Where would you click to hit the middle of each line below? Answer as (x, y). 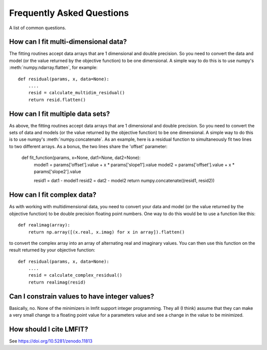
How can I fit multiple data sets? (60, 114)
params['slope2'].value (57, 172)
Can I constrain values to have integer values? (82, 296)
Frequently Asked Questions (69, 13)
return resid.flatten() (57, 100)
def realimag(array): (44, 225)
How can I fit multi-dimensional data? (68, 42)
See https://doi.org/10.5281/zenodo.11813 (51, 341)
